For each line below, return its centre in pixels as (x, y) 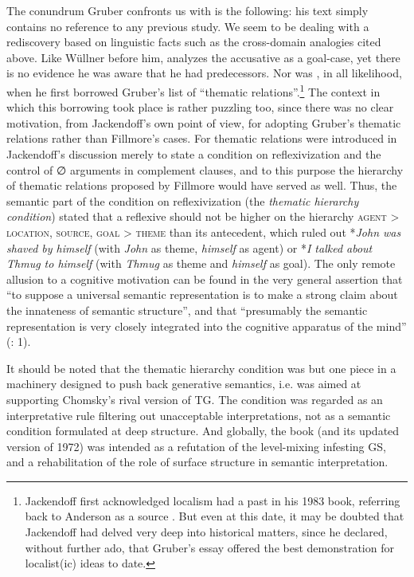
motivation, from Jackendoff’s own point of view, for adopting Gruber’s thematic (204, 122)
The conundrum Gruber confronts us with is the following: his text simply (187, 10)
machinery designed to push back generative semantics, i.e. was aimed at (184, 384)
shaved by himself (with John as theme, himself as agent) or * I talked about (189, 247)
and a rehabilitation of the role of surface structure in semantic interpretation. (197, 462)
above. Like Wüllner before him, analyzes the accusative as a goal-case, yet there (203, 57)
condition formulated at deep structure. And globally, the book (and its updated (203, 431)
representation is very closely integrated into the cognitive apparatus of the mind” (207, 326)
